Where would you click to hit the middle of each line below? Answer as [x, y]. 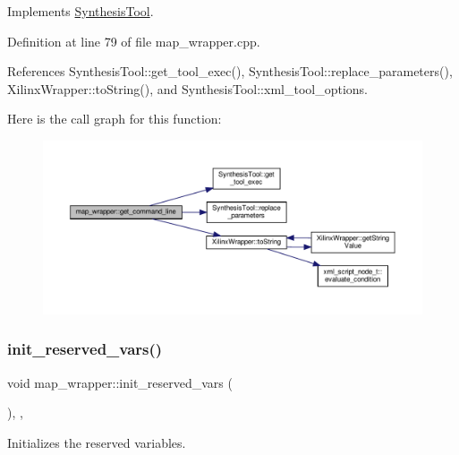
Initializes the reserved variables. [97, 442]
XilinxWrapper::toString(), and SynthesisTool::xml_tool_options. [187, 88]
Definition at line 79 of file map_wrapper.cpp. [134, 41]
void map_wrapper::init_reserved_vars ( [120, 382]
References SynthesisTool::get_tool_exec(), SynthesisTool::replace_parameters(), [230, 71]
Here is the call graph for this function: [115, 119]
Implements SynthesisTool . [81, 11]
